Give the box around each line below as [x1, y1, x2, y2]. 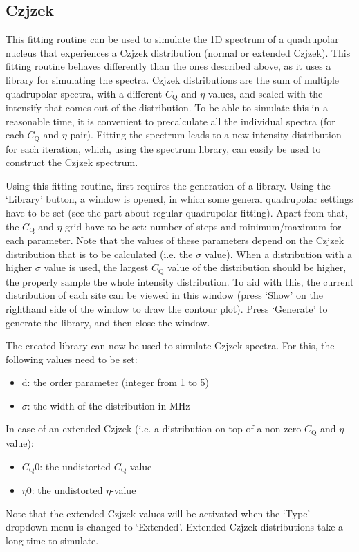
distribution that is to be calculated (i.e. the [6, 246, 193, 261]
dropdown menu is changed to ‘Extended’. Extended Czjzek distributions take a [6, 519, 344, 534]
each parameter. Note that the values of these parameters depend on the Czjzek [6, 233, 344, 248]
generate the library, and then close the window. [6, 315, 210, 329]
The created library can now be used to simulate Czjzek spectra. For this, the [6, 338, 335, 353]
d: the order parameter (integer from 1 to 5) [21, 375, 209, 389]
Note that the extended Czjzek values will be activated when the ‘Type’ [6, 506, 311, 520]
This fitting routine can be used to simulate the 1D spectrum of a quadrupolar [6, 32, 339, 46]
